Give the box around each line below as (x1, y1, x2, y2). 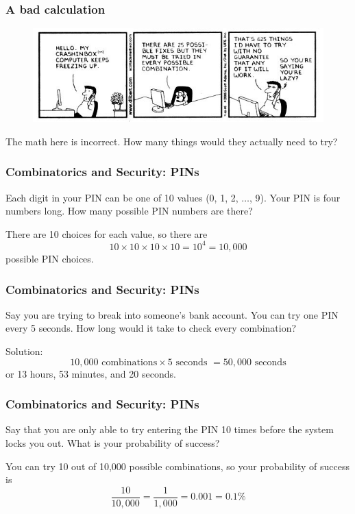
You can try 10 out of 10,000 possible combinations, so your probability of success (5, 458, 350, 473)
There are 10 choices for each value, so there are (5, 226, 208, 241)
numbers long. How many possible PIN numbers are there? (5, 204, 253, 218)
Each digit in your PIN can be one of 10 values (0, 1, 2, (5, 190, 238, 204)
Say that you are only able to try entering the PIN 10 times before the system (5, 422, 334, 437)
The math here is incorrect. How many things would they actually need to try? (5, 134, 338, 148)
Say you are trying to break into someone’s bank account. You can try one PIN (5, 307, 339, 321)
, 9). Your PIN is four (249, 190, 341, 204)
